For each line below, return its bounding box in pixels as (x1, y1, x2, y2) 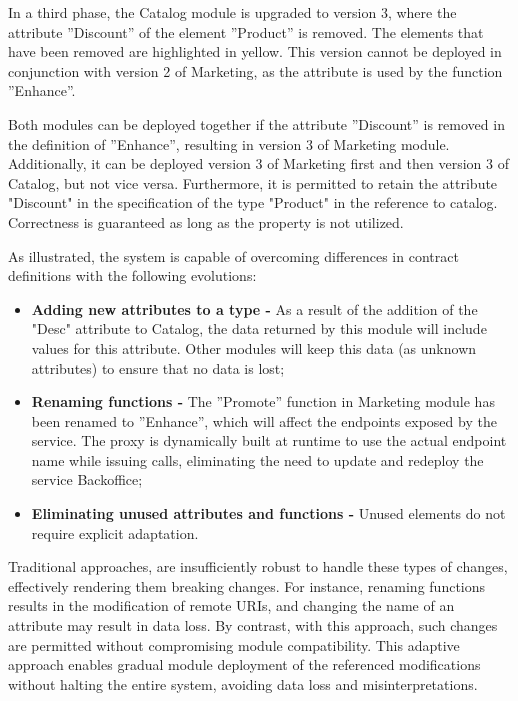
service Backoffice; (31, 469, 143, 490)
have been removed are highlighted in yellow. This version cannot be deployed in (8, 41, 502, 62)
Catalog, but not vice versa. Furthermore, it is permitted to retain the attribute (8, 172, 498, 193)
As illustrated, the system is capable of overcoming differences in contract (8, 245, 459, 266)
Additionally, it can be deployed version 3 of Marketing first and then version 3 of (8, 153, 509, 174)
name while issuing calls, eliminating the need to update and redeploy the (31, 449, 484, 470)
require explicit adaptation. (31, 522, 199, 543)
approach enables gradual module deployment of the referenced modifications (8, 654, 481, 675)
